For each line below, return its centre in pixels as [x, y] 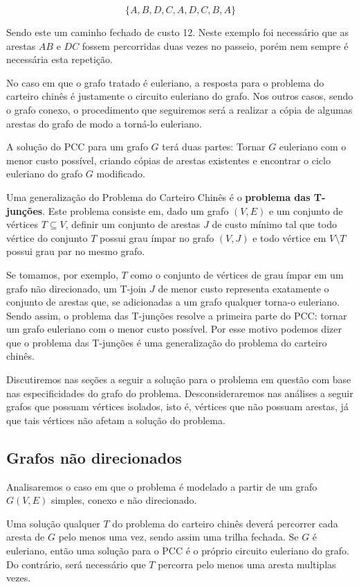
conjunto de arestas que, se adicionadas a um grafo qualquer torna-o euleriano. [173, 302]
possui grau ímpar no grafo [157, 237]
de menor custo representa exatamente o [243, 288]
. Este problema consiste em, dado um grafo [136, 210]
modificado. [121, 174]
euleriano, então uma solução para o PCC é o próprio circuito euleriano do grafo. [178, 551]
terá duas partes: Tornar [214, 147]
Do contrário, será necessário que [76, 564]
